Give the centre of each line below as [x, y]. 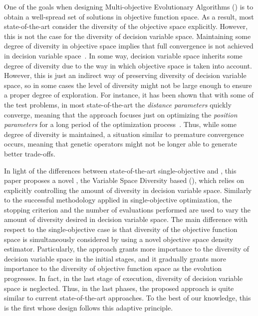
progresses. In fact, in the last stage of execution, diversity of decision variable [124, 278]
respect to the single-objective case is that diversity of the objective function [121, 229]
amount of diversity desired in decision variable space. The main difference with [126, 219]
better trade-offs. [30, 153]
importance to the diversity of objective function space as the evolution [113, 268]
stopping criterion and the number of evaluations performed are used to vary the [128, 209]
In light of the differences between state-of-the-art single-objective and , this [120, 170]
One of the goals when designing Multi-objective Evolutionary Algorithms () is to [129, 6]
